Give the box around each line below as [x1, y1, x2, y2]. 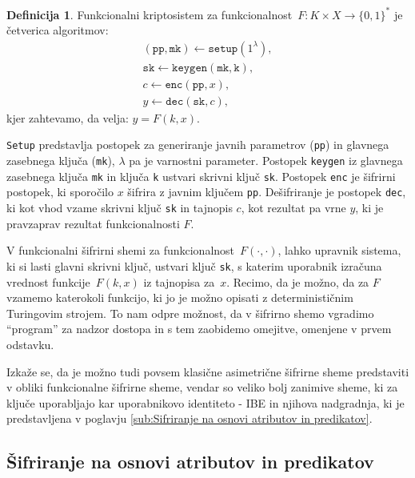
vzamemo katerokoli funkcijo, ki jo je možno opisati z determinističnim [6, 289, 353, 306]
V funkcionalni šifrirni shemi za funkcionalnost [6, 242, 235, 259]
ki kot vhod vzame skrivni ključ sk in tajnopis [6, 199, 233, 216]
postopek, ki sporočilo [6, 183, 114, 200]
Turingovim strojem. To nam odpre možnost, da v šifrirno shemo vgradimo [6, 304, 374, 321]
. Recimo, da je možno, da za [226, 273, 369, 290]
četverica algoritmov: [6, 22, 109, 38]
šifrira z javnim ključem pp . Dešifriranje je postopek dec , [127, 183, 406, 200]
